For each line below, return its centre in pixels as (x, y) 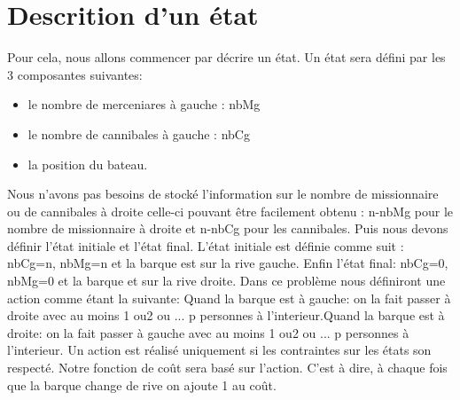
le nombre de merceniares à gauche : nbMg (144, 104)
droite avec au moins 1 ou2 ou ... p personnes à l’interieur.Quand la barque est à (226, 315)
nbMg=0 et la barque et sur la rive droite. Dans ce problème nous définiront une (226, 281)
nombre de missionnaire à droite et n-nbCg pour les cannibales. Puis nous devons (228, 228)
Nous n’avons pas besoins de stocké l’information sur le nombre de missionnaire (223, 194)
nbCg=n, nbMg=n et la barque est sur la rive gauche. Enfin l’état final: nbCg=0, (228, 263)
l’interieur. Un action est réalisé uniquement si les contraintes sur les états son (219, 350)
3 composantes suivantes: (75, 74)
